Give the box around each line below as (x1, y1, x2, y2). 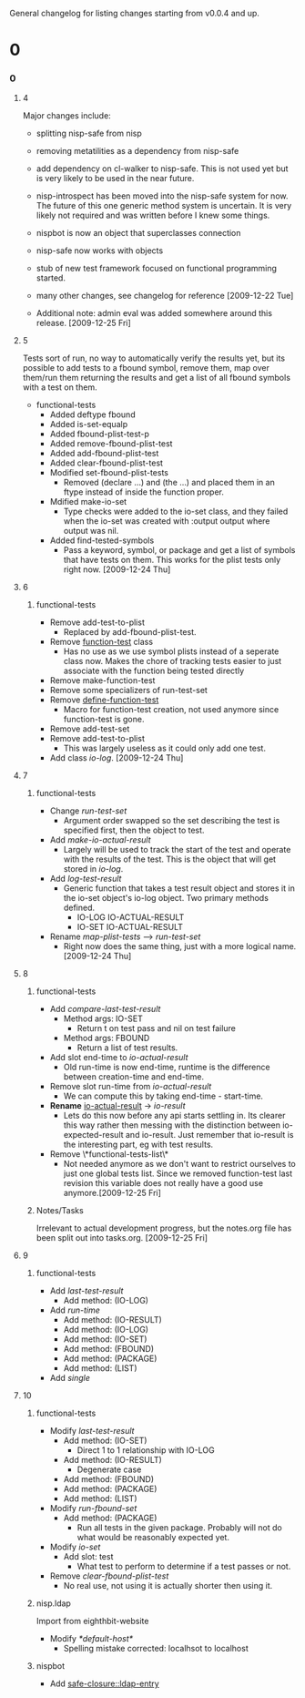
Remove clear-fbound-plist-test (49, 1570, 169, 1581)
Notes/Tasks (36, 1205, 84, 1216)
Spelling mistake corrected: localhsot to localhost (63, 1643, 249, 1654)
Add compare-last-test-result (49, 1004, 161, 1015)
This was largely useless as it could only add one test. (63, 742, 267, 754)
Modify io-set (49, 1541, 101, 1552)
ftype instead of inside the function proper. (63, 486, 225, 497)
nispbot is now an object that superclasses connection (36, 228, 241, 239)
